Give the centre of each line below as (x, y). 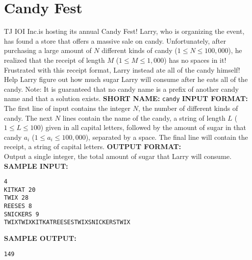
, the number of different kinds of (188, 108)
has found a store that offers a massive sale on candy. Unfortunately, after (115, 40)
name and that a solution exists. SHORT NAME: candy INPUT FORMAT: (126, 98)
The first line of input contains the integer (67, 108)
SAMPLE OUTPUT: (40, 238)
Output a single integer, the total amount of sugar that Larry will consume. (118, 156)
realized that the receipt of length (54, 60)
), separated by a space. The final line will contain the (167, 137)
